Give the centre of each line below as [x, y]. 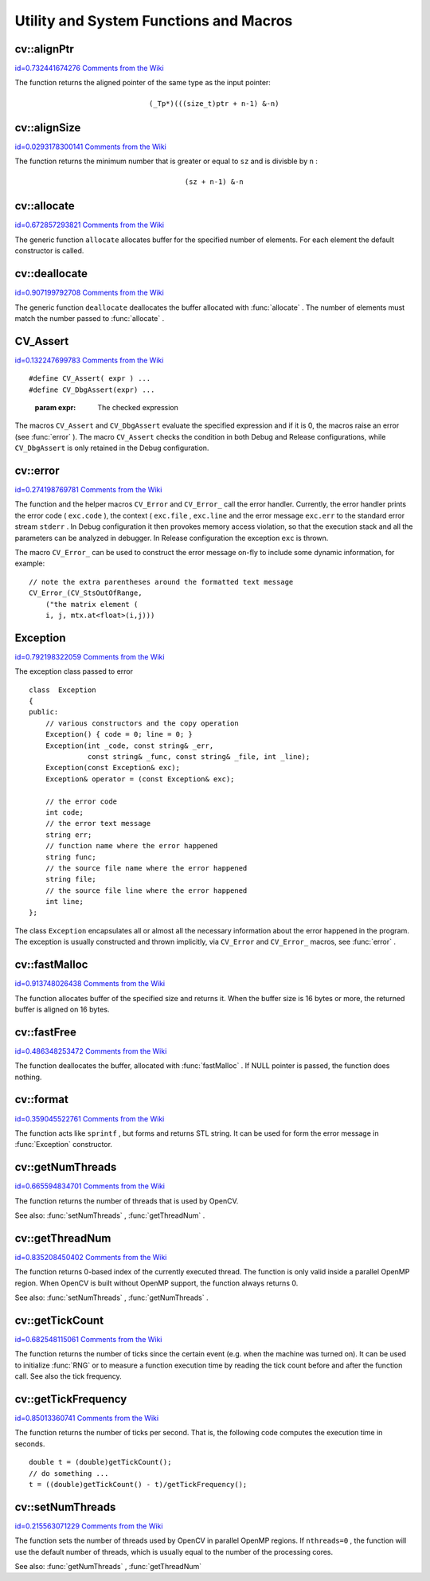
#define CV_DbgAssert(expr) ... [92, 389]
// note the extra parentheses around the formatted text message [161, 582]
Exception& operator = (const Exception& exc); [140, 779]
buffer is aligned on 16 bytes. [62, 1009]
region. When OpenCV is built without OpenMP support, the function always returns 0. [156, 1283]
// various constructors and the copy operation [142, 723]
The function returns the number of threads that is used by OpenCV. [127, 1201]
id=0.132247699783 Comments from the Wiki [89, 360]
